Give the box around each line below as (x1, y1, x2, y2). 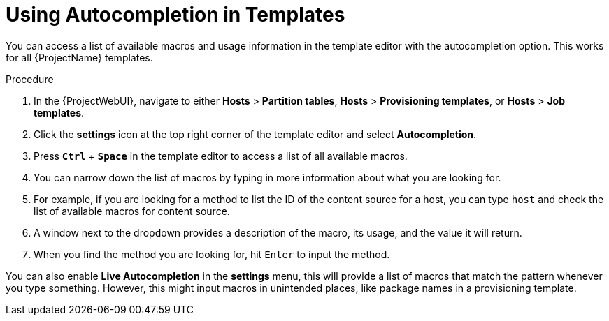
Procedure (6, 73, 54, 85)
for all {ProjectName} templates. (6, 51, 153, 64)
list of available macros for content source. (34, 204, 230, 217)
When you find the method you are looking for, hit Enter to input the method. (34, 248, 390, 260)
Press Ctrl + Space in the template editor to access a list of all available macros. (34, 149, 408, 162)
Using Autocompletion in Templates (6, 3, 345, 27)
